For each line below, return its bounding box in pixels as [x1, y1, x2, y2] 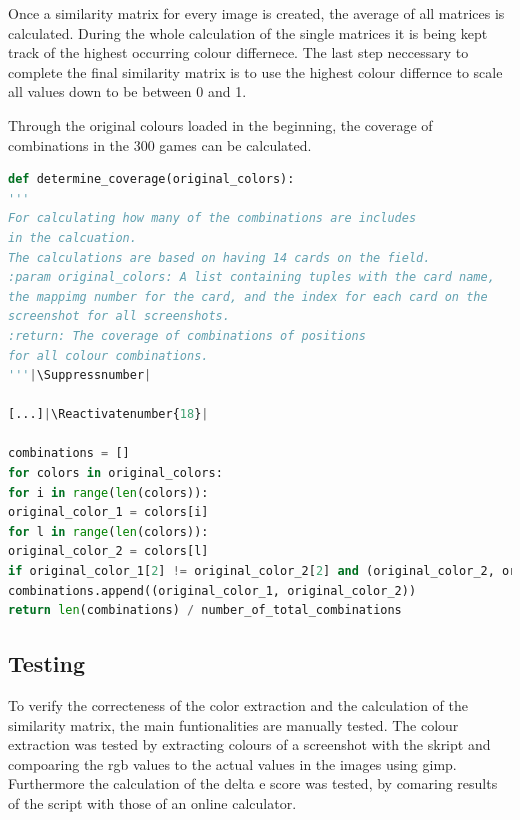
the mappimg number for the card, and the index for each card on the [8, 289, 488, 304]
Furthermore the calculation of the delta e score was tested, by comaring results [8, 773, 498, 794]
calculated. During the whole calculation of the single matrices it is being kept [8, 22, 488, 43]
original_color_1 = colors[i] [8, 505, 209, 520]
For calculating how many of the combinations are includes [8, 211, 417, 226]
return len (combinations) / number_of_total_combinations [8, 603, 402, 618]
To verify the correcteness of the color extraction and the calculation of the [8, 695, 468, 716]
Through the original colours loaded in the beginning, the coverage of [8, 114, 433, 135]
